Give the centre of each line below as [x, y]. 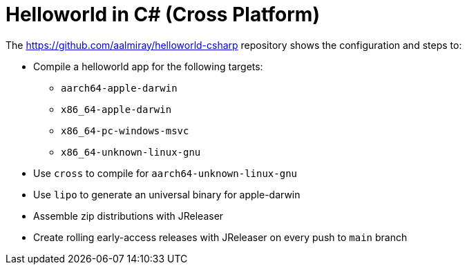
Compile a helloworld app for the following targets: [148, 66]
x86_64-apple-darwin [116, 109]
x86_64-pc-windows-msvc [125, 131]
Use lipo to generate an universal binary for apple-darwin [167, 194]
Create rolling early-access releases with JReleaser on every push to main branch [220, 237]
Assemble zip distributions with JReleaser [128, 216]
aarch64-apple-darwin [119, 88]
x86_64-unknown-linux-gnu [131, 152]
